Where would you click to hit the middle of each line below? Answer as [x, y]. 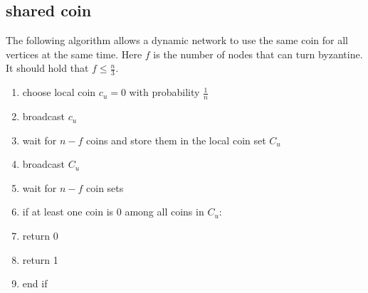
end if [35, 283]
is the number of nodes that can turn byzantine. [258, 54]
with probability [164, 92]
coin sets [105, 187]
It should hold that [47, 68]
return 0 [40, 236]
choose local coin [59, 92]
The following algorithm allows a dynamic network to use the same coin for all [177, 40]
